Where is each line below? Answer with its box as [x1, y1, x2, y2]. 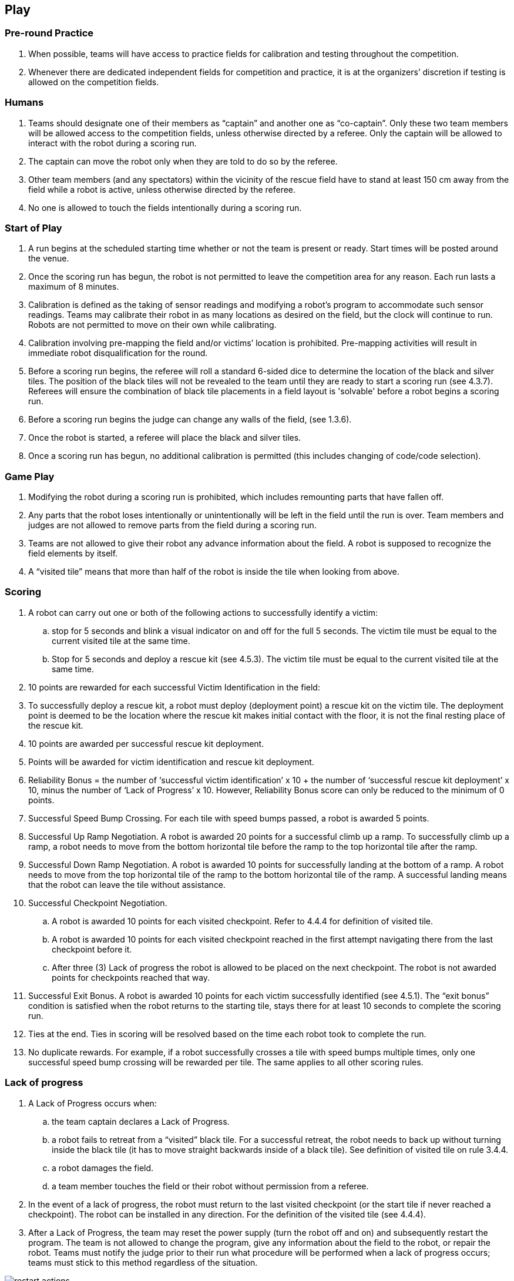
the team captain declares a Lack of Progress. [52, 1116, 230, 1126]
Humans [5, 96, 44, 109]
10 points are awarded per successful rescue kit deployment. [28, 738, 264, 749]
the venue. [28, 253, 69, 264]
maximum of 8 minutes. [28, 281, 119, 292]
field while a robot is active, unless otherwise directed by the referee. [28, 184, 296, 195]
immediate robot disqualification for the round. [28, 348, 208, 358]
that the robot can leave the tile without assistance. [28, 879, 226, 890]
